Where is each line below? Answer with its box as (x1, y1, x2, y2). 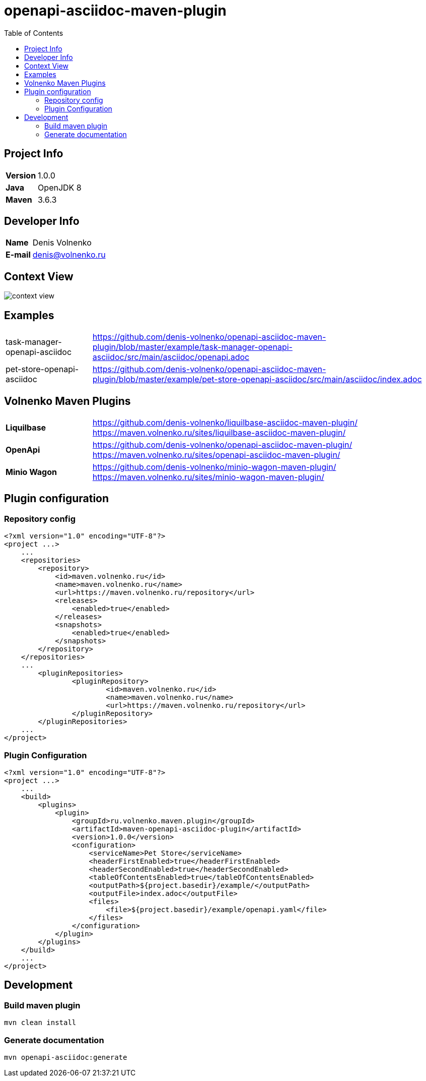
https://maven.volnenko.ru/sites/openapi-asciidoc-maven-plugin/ (92, 449, 340, 460)
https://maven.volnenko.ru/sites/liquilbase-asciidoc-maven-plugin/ (92, 427, 346, 438)
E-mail (6, 250, 31, 260)
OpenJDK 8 (38, 182, 82, 193)
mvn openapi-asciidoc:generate (4, 1053, 127, 1061)
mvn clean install (4, 1018, 77, 1027)
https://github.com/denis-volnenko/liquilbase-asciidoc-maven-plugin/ (92, 417, 358, 428)
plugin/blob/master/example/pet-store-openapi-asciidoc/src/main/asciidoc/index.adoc (92, 374, 422, 385)
